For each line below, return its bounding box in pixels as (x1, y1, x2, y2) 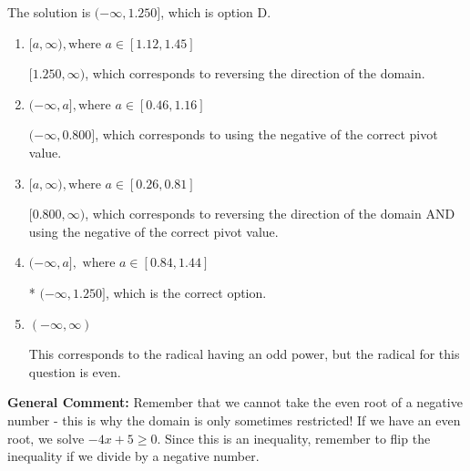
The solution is (7, 3, 91, 21)
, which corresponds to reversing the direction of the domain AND (85, 204, 455, 223)
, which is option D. (160, 3, 271, 21)
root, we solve (7, 428, 85, 447)
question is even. (28, 362, 121, 381)
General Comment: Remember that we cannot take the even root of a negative (7, 393, 463, 412)
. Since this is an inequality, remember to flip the (157, 428, 431, 447)
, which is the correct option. (105, 282, 267, 302)
